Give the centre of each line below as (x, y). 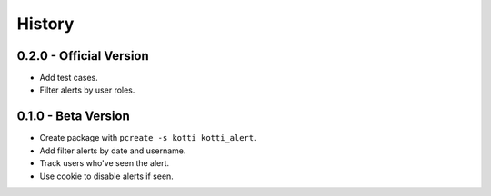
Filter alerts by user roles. (87, 90)
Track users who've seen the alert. (105, 163)
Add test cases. (69, 78)
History (45, 24)
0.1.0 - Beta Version (74, 117)
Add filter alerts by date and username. (113, 151)
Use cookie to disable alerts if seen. (107, 176)
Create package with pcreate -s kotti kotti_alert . (148, 138)
